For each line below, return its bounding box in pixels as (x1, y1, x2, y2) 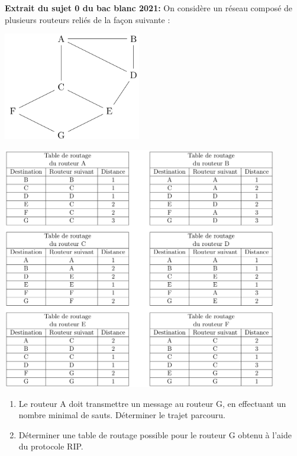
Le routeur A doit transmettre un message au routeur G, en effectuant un (18, 397, 286, 409)
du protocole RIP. (18, 440, 83, 452)
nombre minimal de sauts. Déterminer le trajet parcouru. (18, 409, 225, 421)
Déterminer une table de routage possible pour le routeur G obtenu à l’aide (18, 428, 292, 441)
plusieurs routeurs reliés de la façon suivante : (5, 13, 170, 25)
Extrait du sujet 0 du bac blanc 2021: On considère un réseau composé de (5, 2, 293, 14)
